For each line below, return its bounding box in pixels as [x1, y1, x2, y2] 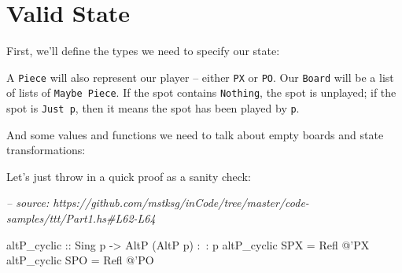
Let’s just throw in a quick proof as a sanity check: [6, 168, 251, 184]
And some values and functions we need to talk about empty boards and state [6, 126, 384, 142]
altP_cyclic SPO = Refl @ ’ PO [6, 252, 154, 268]
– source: [6, 194, 50, 211]
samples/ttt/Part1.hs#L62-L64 [6, 210, 156, 227]
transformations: [6, 142, 86, 158]
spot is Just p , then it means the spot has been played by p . [6, 100, 300, 116]
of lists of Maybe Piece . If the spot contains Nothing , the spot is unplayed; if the [6, 84, 396, 101]
